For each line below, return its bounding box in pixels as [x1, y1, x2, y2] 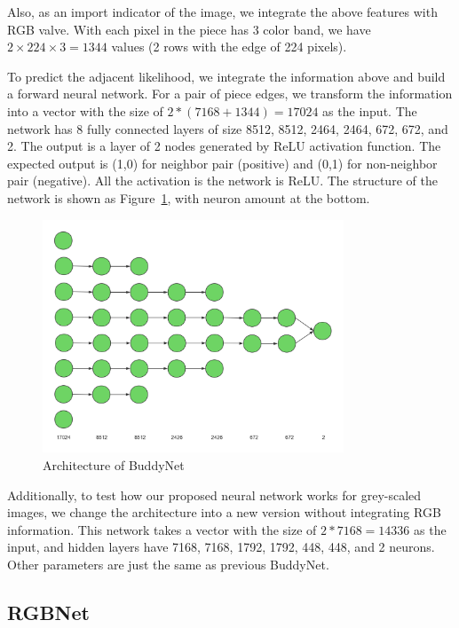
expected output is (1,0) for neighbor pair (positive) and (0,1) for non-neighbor [7, 153, 438, 172]
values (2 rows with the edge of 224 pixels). [111, 37, 347, 56]
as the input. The [322, 101, 417, 120]
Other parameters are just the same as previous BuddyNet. [7, 555, 329, 574]
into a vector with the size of [7, 101, 163, 120]
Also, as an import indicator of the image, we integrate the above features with [7, 3, 438, 20]
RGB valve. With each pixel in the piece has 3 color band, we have [7, 20, 371, 38]
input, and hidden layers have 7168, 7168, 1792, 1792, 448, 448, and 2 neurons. [7, 538, 435, 556]
